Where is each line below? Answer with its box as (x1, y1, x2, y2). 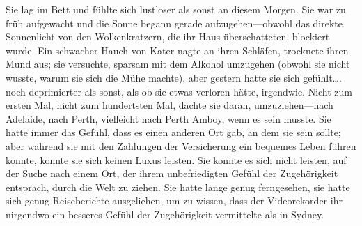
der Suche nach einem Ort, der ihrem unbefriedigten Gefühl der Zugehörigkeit (6, 166, 338, 181)
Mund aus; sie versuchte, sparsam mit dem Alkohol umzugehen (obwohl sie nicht (6, 56, 350, 71)
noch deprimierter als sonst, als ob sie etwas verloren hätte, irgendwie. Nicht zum (6, 84, 353, 98)
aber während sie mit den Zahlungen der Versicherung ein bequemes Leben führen (6, 138, 356, 153)
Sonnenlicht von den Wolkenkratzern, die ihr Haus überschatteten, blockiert (6, 29, 330, 44)
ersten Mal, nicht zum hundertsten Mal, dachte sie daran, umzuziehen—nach (6, 98, 333, 112)
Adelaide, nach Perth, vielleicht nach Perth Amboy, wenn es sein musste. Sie (6, 111, 331, 126)
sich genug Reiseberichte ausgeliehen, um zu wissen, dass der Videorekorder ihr (6, 193, 343, 208)
